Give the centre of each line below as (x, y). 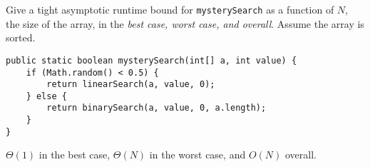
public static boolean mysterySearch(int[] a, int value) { (151, 60)
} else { (46, 96)
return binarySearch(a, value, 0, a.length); (156, 108)
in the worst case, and (197, 155)
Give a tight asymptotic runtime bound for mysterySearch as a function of (170, 9)
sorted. (21, 37)
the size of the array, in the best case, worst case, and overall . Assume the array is (185, 23)
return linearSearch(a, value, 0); (131, 85)
